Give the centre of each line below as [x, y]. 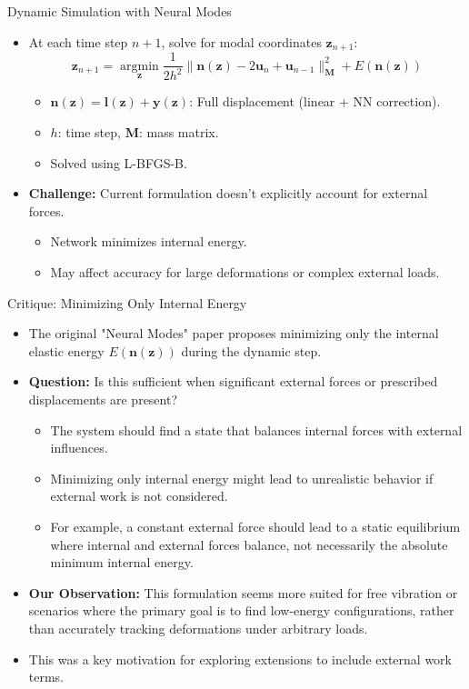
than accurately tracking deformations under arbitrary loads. [198, 628]
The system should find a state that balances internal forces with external [256, 429]
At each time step [78, 41]
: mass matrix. [179, 132]
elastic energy [66, 350]
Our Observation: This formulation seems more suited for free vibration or [243, 592]
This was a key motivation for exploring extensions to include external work [240, 659]
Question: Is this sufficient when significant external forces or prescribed [233, 381]
